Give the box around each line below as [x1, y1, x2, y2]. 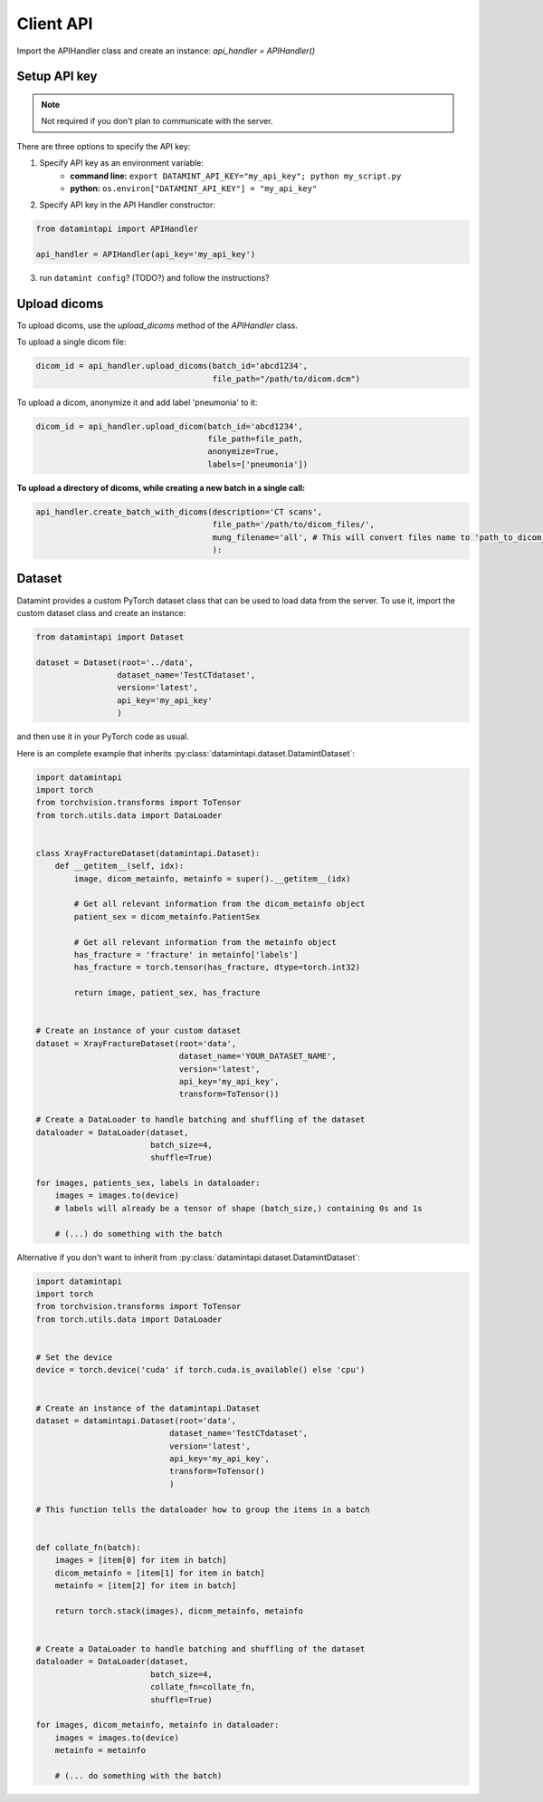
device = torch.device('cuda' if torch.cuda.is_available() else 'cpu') [35, 1364, 366, 1375]
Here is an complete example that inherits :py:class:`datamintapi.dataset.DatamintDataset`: [16, 747, 355, 758]
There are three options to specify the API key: [16, 140, 191, 151]
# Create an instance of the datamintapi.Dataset [35, 1402, 261, 1413]
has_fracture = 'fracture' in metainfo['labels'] [73, 949, 299, 960]
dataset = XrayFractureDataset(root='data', [35, 1038, 237, 1048]
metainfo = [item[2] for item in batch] [54, 1580, 237, 1590]
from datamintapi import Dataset [35, 631, 185, 642]
